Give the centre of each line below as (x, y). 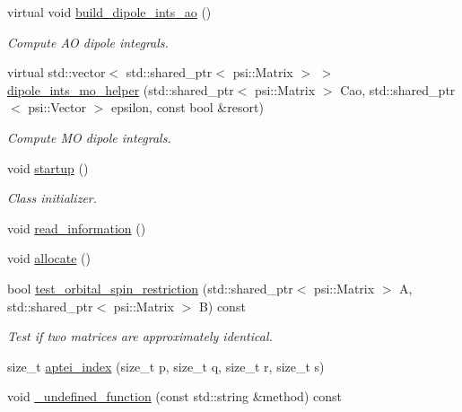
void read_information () (77, 228)
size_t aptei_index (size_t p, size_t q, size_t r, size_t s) (166, 366)
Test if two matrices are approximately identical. (140, 336)
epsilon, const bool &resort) (187, 107)
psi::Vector (57, 107)
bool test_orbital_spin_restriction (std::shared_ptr (150, 288)
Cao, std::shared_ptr (398, 89)
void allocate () (49, 258)
